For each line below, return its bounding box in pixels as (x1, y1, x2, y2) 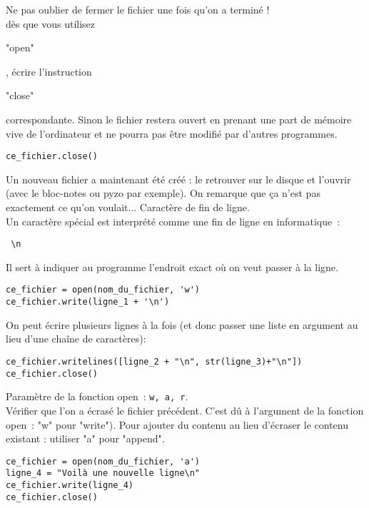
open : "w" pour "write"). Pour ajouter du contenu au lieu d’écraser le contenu (6, 417, 348, 432)
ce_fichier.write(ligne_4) (6, 480, 133, 490)
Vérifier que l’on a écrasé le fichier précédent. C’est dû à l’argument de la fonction (6, 402, 364, 417)
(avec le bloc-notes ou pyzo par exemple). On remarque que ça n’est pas (6, 186, 320, 200)
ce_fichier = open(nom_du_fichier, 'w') (6, 285, 201, 295)
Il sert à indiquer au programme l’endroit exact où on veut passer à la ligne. (6, 259, 338, 274)
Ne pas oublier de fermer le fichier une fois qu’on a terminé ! (6, 2, 270, 16)
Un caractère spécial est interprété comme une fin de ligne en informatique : (6, 213, 340, 228)
